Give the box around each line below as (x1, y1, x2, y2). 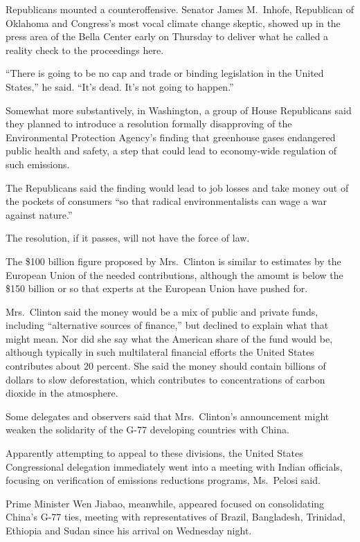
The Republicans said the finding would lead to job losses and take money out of (6, 180, 349, 195)
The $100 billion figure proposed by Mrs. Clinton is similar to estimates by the (6, 253, 341, 268)
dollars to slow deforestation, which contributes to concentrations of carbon (6, 372, 325, 386)
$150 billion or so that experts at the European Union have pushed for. (6, 281, 308, 296)
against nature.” (6, 207, 73, 222)
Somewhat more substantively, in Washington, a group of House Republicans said (6, 102, 352, 117)
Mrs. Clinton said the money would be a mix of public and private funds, (6, 304, 318, 318)
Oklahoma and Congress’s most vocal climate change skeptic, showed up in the (6, 15, 341, 30)
